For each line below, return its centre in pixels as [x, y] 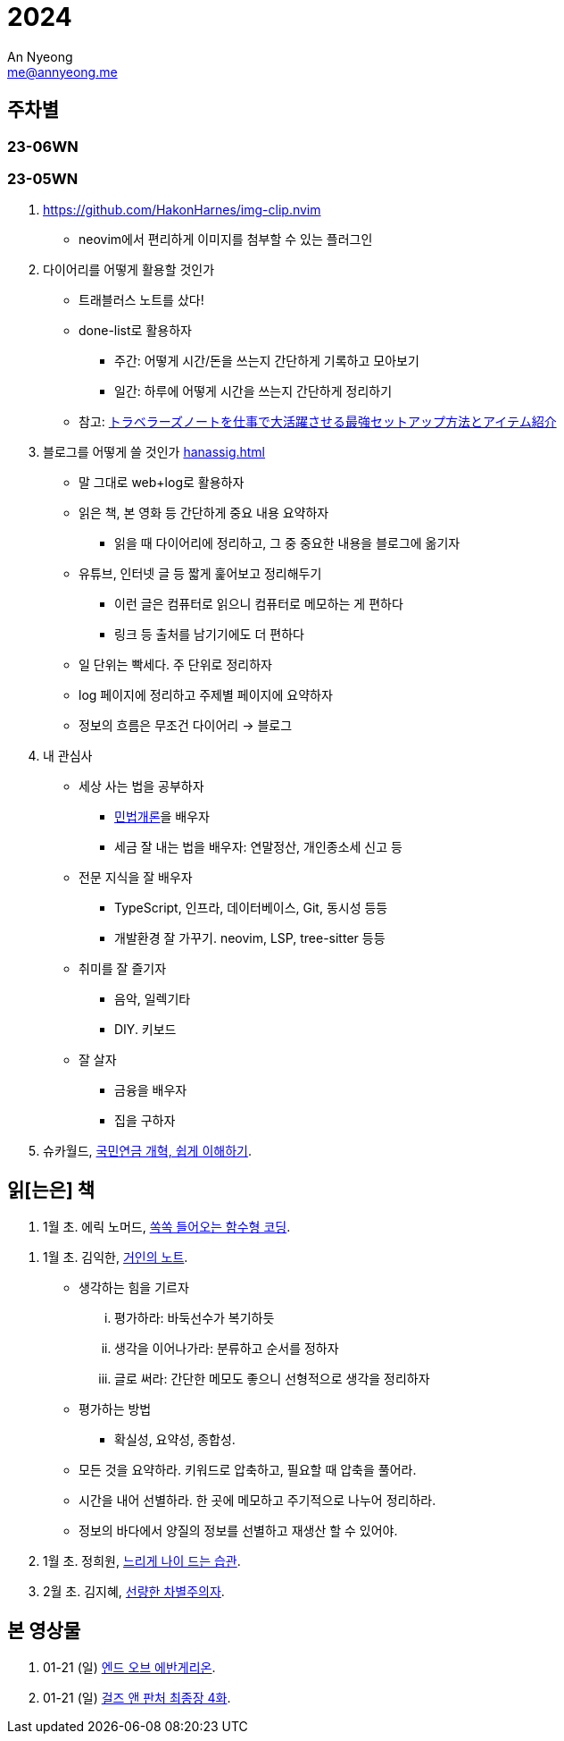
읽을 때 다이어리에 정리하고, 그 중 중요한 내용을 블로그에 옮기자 [287, 543]
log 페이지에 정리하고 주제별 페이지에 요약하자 [206, 695]
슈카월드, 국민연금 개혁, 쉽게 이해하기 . [147, 1151]
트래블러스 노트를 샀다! [141, 300]
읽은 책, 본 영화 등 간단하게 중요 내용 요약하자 [204, 513]
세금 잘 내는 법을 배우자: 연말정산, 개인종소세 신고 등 [258, 847]
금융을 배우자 [151, 1090]
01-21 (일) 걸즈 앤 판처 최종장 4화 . [137, 1698]
